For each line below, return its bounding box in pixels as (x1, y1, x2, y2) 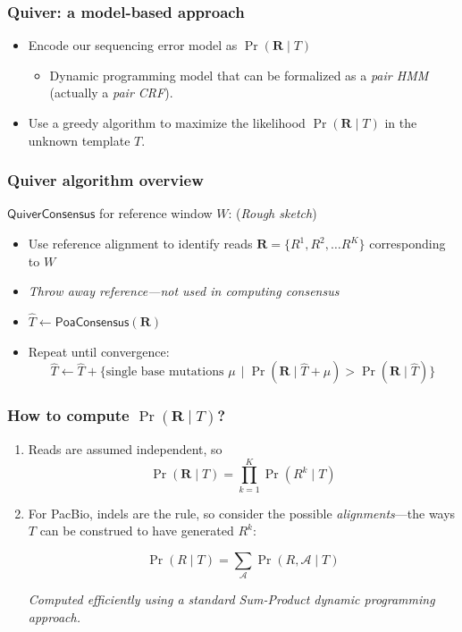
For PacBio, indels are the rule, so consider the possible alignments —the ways (28, 503, 456, 522)
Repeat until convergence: (28, 341, 170, 360)
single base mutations (105, 366, 224, 379)
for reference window (99, 204, 213, 223)
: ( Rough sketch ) (228, 204, 317, 223)
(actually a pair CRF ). (49, 83, 173, 102)
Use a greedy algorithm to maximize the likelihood (28, 114, 306, 131)
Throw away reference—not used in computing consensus (28, 282, 340, 300)
